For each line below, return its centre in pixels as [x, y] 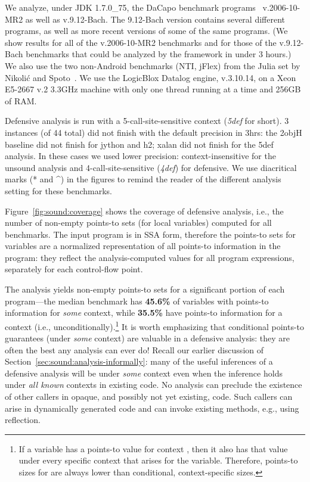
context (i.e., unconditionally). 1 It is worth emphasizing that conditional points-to [155, 325]
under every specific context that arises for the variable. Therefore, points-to [158, 460]
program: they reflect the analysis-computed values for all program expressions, [150, 257]
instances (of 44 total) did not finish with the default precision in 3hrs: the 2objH [154, 132]
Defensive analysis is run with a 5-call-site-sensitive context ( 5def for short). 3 [147, 121]
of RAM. [21, 100]
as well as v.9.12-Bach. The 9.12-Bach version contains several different [155, 19]
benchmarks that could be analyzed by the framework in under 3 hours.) [159, 54]
